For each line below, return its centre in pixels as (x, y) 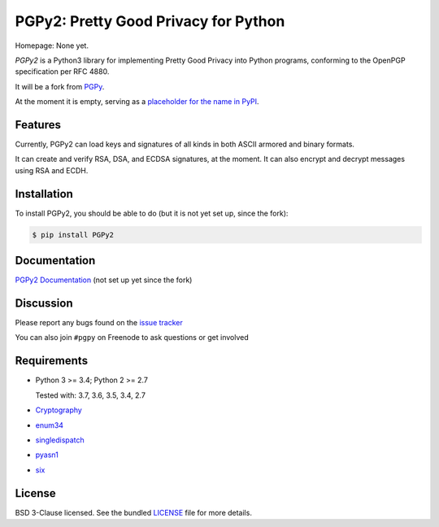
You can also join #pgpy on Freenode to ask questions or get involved (132, 338)
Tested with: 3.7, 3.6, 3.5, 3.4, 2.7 (91, 395)
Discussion (44, 303)
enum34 (50, 425)
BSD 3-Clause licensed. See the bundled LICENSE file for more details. (133, 512)
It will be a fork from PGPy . (60, 86)
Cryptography (59, 410)
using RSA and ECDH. (52, 170)
